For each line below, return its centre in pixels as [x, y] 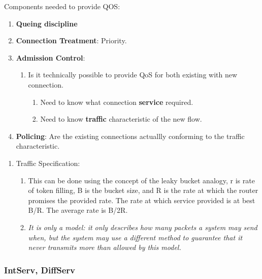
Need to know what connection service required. [117, 102]
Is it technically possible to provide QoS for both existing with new [133, 75]
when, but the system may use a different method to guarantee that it [135, 237]
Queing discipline [47, 23]
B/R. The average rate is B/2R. [78, 210]
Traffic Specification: [48, 163]
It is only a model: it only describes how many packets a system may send [143, 227]
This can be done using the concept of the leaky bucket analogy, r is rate [141, 180]
